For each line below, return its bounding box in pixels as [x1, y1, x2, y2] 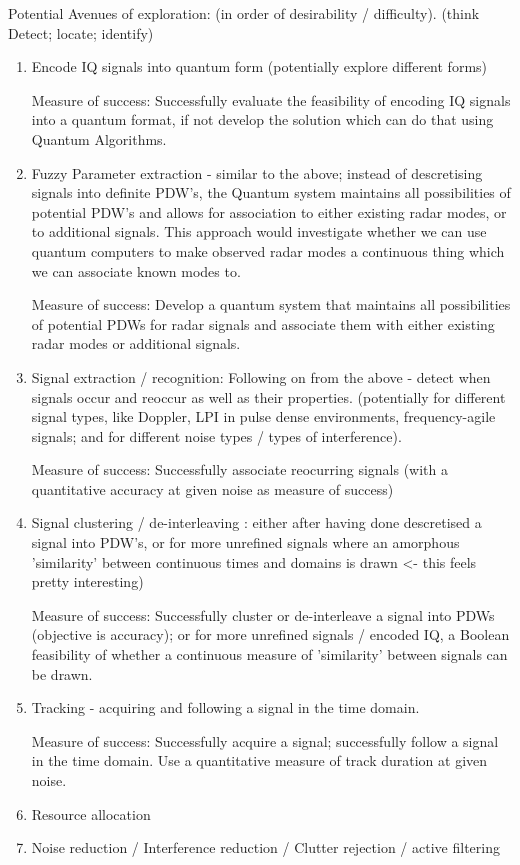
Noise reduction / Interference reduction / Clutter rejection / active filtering [31, 837, 500, 858]
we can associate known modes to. [31, 260, 241, 281]
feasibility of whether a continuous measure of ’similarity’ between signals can [31, 644, 508, 665]
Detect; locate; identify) [8, 22, 154, 43]
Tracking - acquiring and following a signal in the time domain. [31, 697, 420, 718]
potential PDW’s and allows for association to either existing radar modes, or [31, 201, 507, 222]
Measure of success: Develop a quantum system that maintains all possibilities [31, 294, 511, 315]
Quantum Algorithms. [31, 128, 167, 149]
